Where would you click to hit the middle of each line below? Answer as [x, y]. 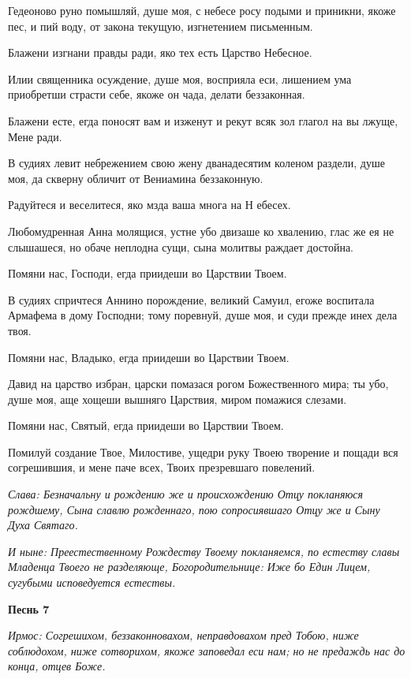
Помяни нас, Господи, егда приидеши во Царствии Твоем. [148, 273]
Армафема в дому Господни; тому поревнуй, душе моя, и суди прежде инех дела [203, 315]
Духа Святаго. [43, 525]
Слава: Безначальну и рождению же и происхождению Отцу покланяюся [185, 494]
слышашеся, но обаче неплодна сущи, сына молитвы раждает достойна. [181, 246]
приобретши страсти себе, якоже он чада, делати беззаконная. [157, 94]
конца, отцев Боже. [57, 666]
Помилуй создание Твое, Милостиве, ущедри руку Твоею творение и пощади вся [203, 451]
